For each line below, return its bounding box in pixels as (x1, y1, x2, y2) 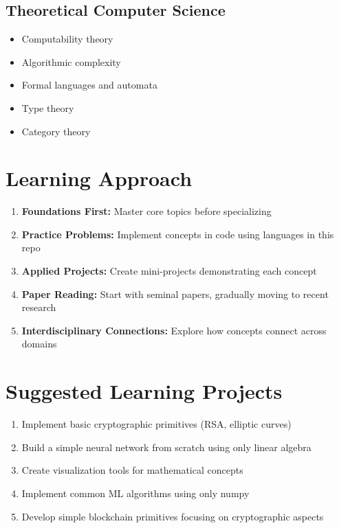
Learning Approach (6, 164, 193, 192)
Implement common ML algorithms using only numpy (21, 485, 250, 500)
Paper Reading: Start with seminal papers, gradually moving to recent (21, 286, 329, 301)
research (21, 300, 56, 314)
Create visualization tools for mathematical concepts (21, 463, 243, 477)
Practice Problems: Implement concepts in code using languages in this (21, 227, 334, 241)
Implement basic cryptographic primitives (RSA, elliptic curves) (21, 417, 292, 431)
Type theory (21, 100, 74, 115)
